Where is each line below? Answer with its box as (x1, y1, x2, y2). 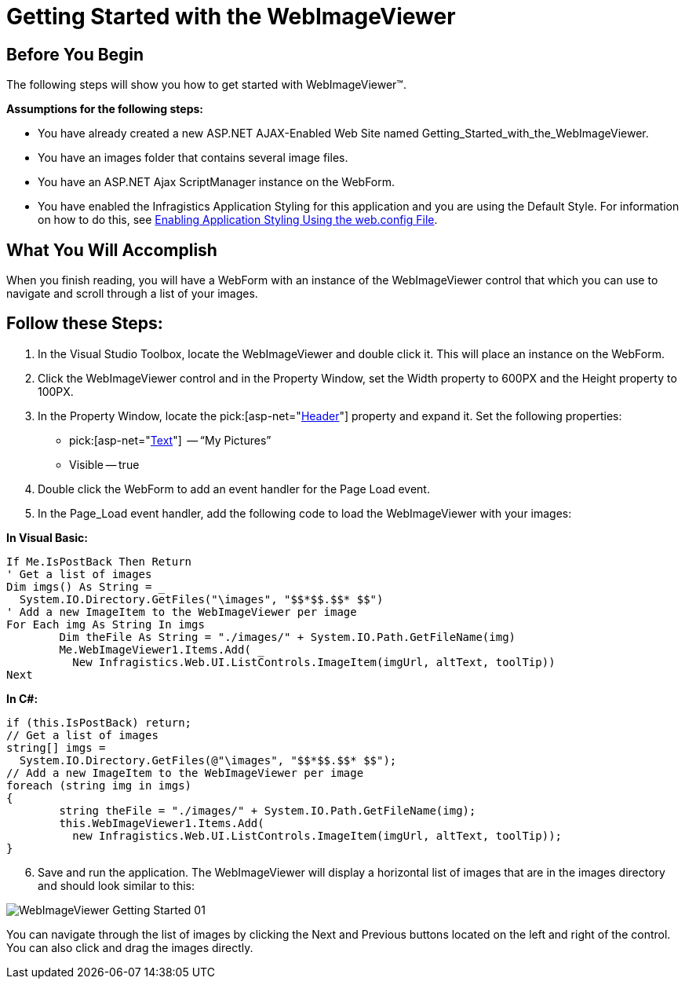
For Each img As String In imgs (6, 617, 205, 631)
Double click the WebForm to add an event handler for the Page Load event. (38, 482, 430, 496)
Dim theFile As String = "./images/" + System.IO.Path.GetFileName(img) (59, 630, 516, 643)
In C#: (6, 691, 38, 705)
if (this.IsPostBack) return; (6, 716, 192, 729)
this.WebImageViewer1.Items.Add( (59, 816, 264, 829)
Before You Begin (6, 44, 144, 64)
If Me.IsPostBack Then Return (6, 555, 192, 568)
